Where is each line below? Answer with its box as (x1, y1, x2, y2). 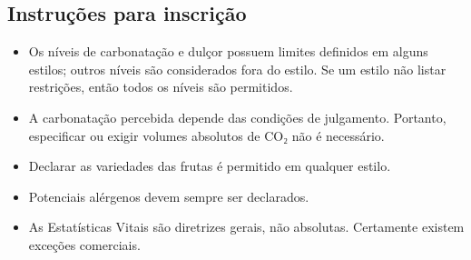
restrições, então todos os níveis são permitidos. (28, 77, 293, 96)
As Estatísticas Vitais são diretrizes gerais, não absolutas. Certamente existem (28, 217, 465, 236)
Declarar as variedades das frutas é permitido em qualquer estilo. (28, 156, 391, 175)
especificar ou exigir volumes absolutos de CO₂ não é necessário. (28, 125, 385, 145)
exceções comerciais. (28, 235, 141, 254)
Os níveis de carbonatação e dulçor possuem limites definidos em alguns (28, 42, 428, 61)
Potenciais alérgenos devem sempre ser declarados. (28, 186, 309, 205)
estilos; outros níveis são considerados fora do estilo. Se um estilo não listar (28, 59, 446, 78)
